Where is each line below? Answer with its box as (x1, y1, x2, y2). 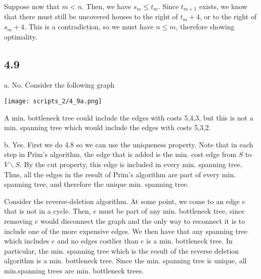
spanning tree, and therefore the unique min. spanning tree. (4, 179, 189, 189)
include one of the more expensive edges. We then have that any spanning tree (4, 225, 247, 236)
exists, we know (199, 1, 247, 11)
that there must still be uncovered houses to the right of (4, 11, 178, 22)
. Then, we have (81, 1, 131, 11)
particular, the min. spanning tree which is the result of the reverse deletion (4, 245, 239, 256)
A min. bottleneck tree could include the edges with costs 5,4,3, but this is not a (4, 112, 253, 123)
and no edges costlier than (57, 235, 139, 246)
